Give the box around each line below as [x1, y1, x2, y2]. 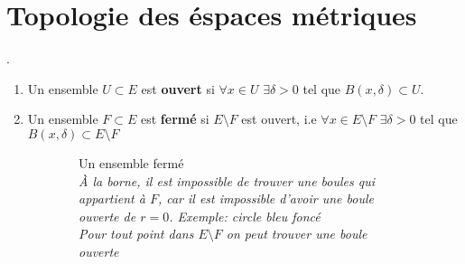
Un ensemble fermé [79, 153, 184, 172]
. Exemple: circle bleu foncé [169, 206, 321, 225]
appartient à [79, 189, 145, 208]
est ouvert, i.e [241, 109, 317, 128]
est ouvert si [141, 79, 215, 98]
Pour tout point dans [79, 224, 194, 243]
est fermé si [140, 109, 209, 128]
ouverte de [79, 206, 136, 225]
